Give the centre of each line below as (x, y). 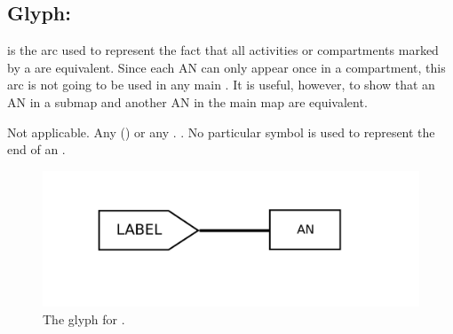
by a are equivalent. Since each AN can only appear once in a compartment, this (226, 67)
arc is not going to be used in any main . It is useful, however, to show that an (221, 85)
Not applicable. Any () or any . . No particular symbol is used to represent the (221, 132)
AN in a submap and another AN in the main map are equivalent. (187, 101)
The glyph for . (84, 318)
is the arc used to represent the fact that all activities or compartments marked (223, 50)
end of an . (36, 149)
